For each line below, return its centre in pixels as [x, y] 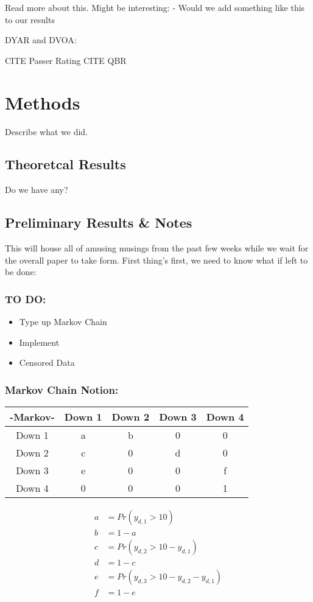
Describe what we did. [47, 131]
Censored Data [47, 362]
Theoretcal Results [65, 164]
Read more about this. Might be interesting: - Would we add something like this [155, 7]
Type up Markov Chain [63, 322]
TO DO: [26, 299]
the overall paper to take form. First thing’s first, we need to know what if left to [156, 260]
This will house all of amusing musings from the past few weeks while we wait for [157, 248]
